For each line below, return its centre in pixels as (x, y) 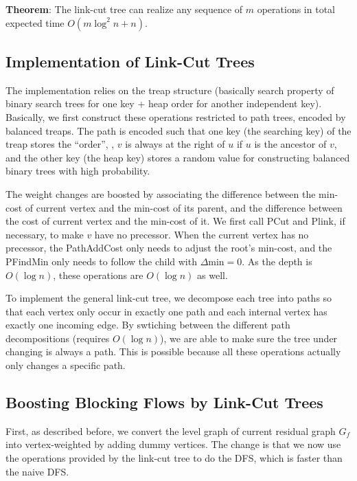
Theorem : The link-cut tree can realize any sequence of (124, 9)
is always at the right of (175, 144)
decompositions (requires (58, 338)
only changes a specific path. (66, 365)
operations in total (296, 9)
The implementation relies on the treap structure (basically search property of (170, 90)
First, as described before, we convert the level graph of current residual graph (171, 430)
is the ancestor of (290, 144)
